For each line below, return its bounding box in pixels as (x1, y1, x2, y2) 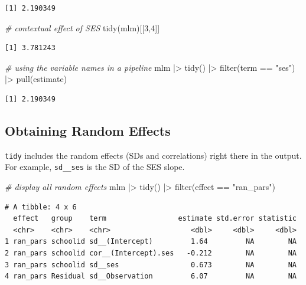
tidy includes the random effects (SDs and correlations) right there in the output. (5, 149, 302, 161)
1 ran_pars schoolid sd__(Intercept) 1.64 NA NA (5, 237, 297, 246)
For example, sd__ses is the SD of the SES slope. (5, 160, 185, 173)
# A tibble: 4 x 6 (5, 202, 77, 211)
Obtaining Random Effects (5, 121, 171, 139)
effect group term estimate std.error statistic (13, 214, 297, 223)
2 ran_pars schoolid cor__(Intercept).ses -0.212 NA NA (5, 249, 297, 258)
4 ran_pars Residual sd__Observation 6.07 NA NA (5, 272, 297, 281)
